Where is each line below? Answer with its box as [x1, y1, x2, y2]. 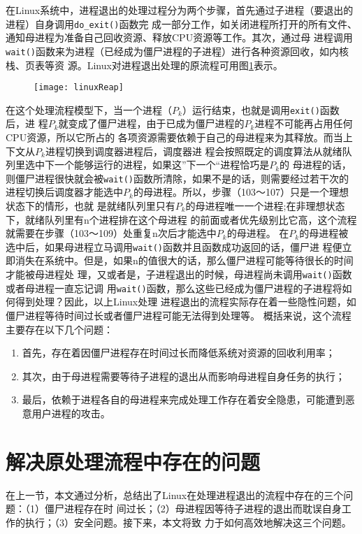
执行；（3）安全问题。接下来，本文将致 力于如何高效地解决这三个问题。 [24, 514, 352, 529]
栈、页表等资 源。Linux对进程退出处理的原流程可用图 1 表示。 [6, 57, 283, 72]
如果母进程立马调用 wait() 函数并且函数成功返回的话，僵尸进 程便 [44, 239, 342, 254]
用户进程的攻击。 [31, 405, 110, 420]
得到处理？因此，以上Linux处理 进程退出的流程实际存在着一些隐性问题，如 [15, 294, 356, 309]
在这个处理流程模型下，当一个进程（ [6, 102, 172, 117]
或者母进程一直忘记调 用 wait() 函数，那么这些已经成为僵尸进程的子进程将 [6, 280, 342, 295]
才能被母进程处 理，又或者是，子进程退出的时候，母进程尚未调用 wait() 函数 [6, 267, 352, 282]
